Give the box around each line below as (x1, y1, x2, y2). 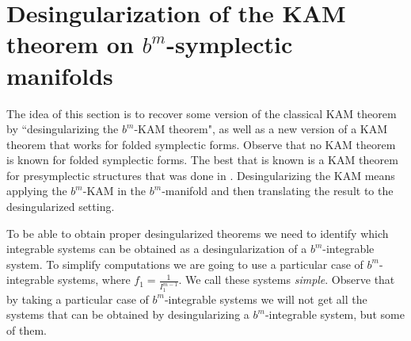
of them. (6, 321, 47, 338)
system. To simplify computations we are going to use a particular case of (6, 255, 363, 272)
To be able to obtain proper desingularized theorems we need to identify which (6, 224, 389, 241)
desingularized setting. (6, 198, 115, 215)
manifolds (6, 59, 113, 91)
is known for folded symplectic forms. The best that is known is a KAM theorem (6, 151, 398, 168)
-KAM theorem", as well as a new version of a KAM (134, 121, 388, 137)
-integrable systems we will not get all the (164, 290, 367, 307)
